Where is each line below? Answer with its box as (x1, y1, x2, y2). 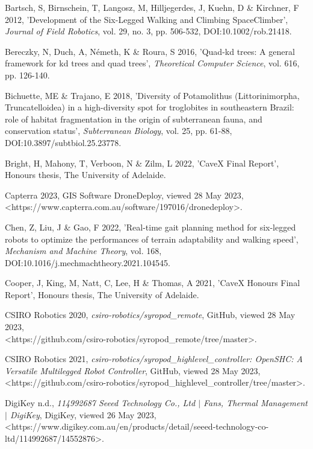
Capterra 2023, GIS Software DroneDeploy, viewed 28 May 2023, (5, 188, 244, 201)
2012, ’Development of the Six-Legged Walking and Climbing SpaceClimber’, (5, 13, 288, 25)
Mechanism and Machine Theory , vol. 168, (5, 244, 162, 257)
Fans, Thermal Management (203, 396, 308, 409)
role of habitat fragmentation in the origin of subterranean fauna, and (5, 112, 262, 125)
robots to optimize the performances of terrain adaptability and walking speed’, (5, 232, 299, 245)
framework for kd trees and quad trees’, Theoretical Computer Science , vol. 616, (5, 57, 300, 69)
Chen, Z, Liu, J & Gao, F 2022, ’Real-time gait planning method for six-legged (5, 220, 296, 233)
